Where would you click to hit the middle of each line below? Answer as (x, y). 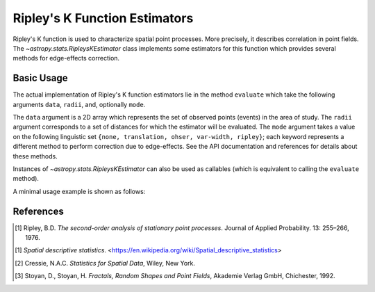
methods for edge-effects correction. (66, 58)
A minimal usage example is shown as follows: (79, 191)
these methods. (35, 156)
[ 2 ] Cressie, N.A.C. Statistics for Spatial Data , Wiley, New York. (105, 263)
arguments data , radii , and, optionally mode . (79, 104)
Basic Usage (40, 78)
